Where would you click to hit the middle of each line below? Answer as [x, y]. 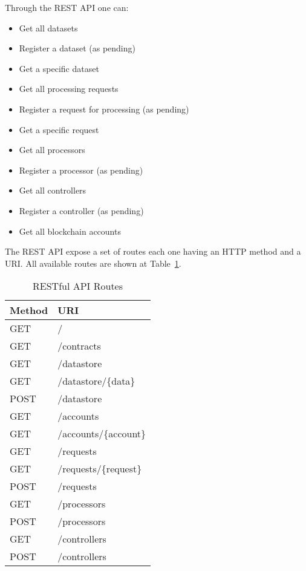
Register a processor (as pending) [81, 170]
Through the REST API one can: [67, 7]
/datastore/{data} [96, 381]
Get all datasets [48, 28]
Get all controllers [53, 190]
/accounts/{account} [102, 434]
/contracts [79, 346]
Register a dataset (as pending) [77, 48]
